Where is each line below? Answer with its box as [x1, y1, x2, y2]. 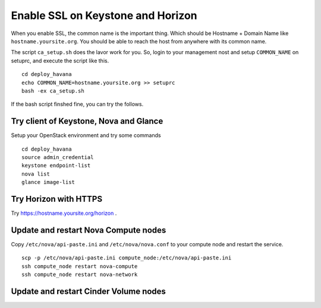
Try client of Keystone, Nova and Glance [11, 116, 163, 126]
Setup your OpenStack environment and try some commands [11, 132, 161, 139]
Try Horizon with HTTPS [11, 193, 103, 204]
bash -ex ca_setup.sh [21, 87, 84, 94]
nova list [21, 170, 50, 177]
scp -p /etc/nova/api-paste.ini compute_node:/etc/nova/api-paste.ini [21, 255, 232, 261]
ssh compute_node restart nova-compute [21, 263, 138, 269]
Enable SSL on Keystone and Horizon [11, 9, 197, 22]
